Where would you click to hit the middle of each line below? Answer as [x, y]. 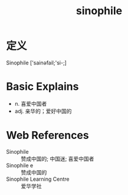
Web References [48, 136]
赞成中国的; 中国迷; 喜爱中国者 [58, 158]
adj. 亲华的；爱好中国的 [43, 111]
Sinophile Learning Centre [38, 179]
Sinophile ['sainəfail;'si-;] [36, 63]
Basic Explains [42, 87]
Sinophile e [20, 165]
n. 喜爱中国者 [31, 103]
